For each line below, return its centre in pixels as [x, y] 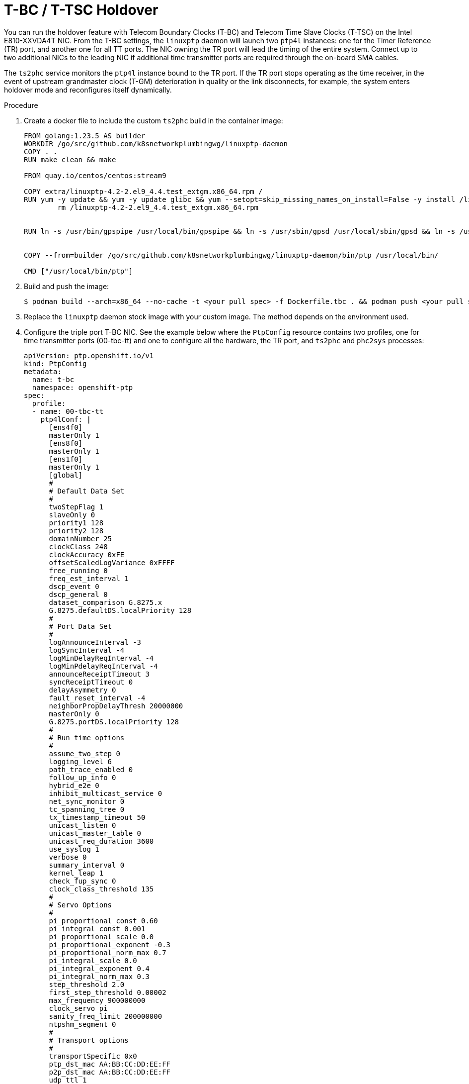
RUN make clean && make [70, 159]
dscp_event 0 [74, 586]
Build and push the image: [67, 286]
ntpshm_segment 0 [82, 1024]
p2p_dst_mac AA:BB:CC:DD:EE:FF [110, 1072]
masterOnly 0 [74, 714]
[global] [66, 475]
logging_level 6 [80, 761]
